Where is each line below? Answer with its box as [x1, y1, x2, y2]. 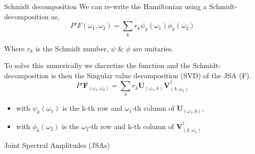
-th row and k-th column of [89, 120, 174, 131]
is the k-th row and [62, 103, 122, 113]
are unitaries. [132, 43, 174, 53]
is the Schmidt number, [35, 43, 109, 53]
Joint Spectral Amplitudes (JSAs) [4, 140, 110, 150]
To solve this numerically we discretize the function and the [4, 60, 191, 71]
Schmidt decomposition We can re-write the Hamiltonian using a [4, 1, 207, 11]
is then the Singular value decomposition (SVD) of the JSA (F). [51, 70, 251, 80]
